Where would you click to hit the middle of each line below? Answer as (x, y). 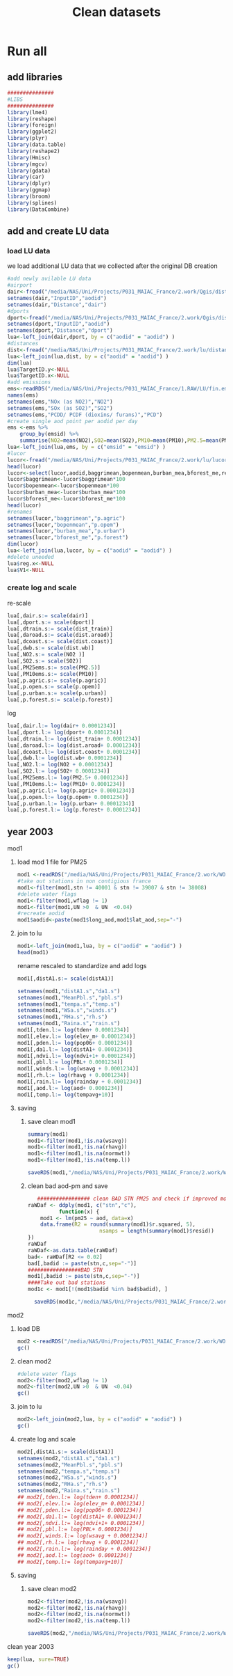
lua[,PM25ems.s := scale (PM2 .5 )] (54, 667)
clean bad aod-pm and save (68, 1186)
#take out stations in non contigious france (84, 881)
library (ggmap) (29, 190)
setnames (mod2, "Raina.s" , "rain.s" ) (69, 1491)
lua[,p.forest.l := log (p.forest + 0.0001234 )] (74, 810)
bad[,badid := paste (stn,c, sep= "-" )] (82, 1263)
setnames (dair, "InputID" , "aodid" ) (57, 298)
